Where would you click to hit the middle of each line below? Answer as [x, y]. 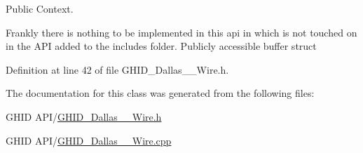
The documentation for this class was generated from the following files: [160, 93]
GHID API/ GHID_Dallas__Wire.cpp [89, 140]
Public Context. [40, 8]
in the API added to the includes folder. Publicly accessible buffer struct [161, 46]
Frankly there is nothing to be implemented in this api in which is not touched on [181, 32]
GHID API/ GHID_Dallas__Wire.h [84, 116]
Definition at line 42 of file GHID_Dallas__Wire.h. [117, 69]
